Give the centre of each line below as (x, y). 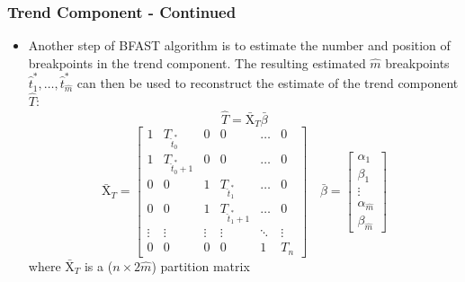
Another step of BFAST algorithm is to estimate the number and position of (239, 45)
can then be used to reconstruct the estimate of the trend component (268, 83)
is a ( (98, 265)
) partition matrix (201, 265)
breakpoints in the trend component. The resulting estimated (197, 62)
